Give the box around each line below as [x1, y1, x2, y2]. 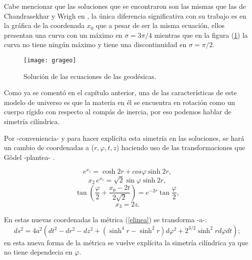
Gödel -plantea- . [4, 152, 55, 162]
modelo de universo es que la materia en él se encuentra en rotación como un [4, 97, 235, 107]
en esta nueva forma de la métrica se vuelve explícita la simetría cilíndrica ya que [4, 237, 249, 247]
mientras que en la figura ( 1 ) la [154, 29, 248, 40]
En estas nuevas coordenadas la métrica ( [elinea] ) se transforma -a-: [4, 214, 207, 225]
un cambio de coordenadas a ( [4, 142, 94, 153]
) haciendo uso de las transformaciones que [116, 142, 245, 153]
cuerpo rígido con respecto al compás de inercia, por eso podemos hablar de [4, 106, 231, 117]
